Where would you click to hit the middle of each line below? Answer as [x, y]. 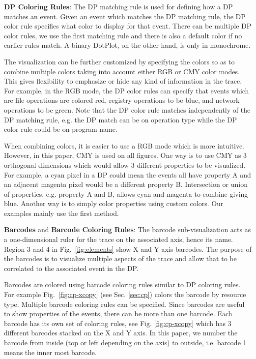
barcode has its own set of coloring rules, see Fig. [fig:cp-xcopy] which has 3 [118, 323]
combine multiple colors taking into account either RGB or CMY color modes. [122, 71]
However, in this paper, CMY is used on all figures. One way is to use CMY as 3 [126, 155]
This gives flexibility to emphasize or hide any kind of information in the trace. [123, 81]
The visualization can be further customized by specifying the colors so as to [119, 61]
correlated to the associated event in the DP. [71, 268]
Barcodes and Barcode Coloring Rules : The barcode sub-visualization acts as [128, 229]
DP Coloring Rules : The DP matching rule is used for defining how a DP [118, 6]
